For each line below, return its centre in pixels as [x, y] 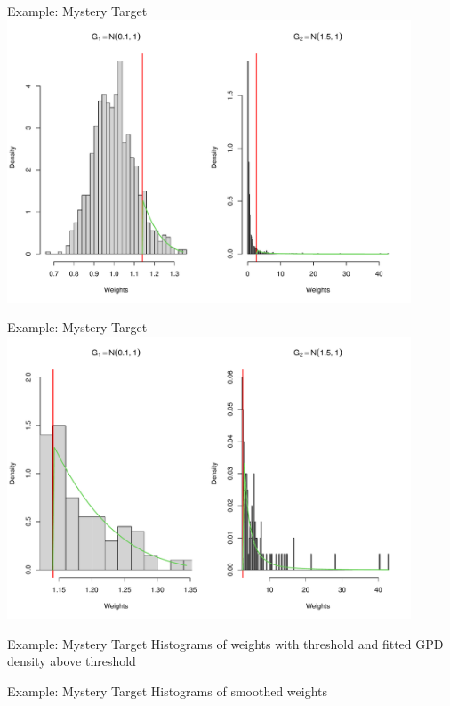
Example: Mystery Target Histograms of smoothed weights [168, 690]
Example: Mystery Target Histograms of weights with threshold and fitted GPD [225, 643]
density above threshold [72, 661]
